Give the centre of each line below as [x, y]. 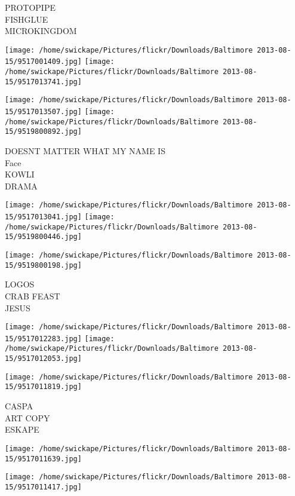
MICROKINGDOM [41, 31]
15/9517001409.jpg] [43, 62]
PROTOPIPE [30, 7]
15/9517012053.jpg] [43, 359]
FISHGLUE [27, 19]
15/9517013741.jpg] [43, 82]
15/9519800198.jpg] [43, 265]
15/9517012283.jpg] [43, 339]
